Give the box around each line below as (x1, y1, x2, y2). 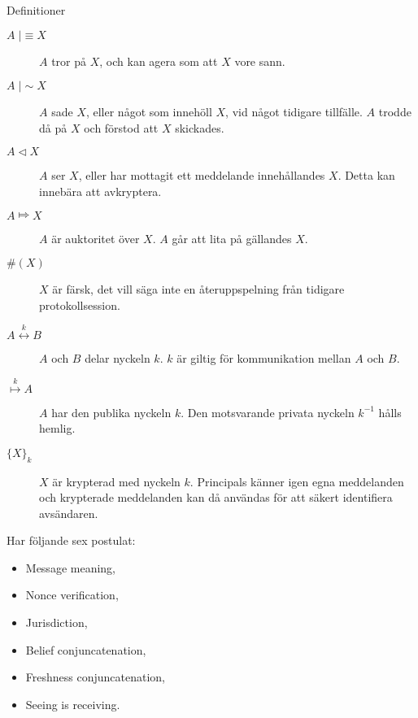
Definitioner (7, 2, 66, 18)
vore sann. (234, 52, 285, 69)
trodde (378, 103, 411, 120)
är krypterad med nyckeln (52, 472, 181, 490)
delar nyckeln (85, 350, 150, 367)
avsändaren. (39, 504, 98, 521)
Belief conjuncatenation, (25, 641, 146, 658)
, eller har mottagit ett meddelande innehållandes (78, 167, 325, 184)
